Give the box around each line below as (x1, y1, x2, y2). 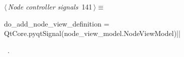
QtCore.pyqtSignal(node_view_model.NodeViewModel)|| (4, 28, 180, 38)
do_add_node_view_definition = (4, 18, 110, 28)
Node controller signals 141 (8, 1, 93, 11)
